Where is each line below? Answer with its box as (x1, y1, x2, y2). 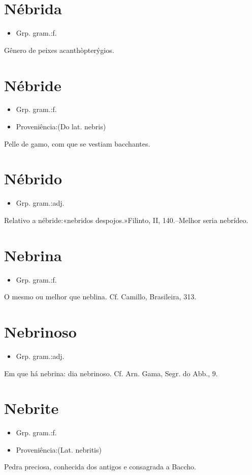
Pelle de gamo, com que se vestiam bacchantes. (4, 138, 150, 149)
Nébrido (4, 168, 62, 189)
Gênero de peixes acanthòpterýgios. (4, 44, 114, 55)
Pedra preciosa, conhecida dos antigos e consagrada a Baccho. (4, 461, 196, 472)
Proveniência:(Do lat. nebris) (16, 121, 106, 132)
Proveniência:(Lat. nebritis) (16, 444, 102, 455)
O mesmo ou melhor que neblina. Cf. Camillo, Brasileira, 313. (4, 291, 197, 302)
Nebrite (4, 398, 59, 418)
